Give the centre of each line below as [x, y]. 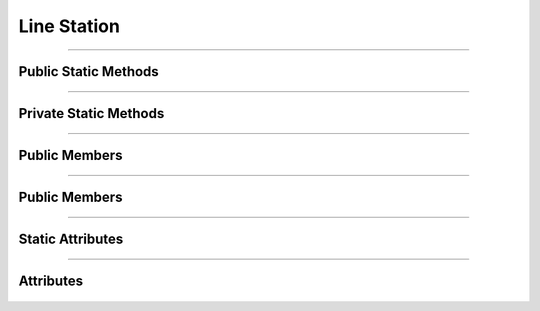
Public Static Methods [88, 71]
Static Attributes [71, 239]
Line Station [69, 26]
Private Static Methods [91, 113]
